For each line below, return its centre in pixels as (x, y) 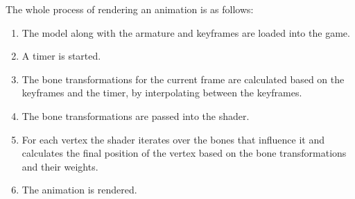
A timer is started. (61, 56)
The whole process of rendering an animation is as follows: (130, 9)
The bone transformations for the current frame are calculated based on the (183, 79)
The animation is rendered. (79, 190)
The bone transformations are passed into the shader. (136, 115)
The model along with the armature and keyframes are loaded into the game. (186, 32)
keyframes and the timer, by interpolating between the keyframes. (162, 93)
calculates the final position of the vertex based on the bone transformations (184, 153)
